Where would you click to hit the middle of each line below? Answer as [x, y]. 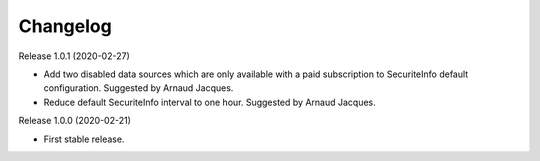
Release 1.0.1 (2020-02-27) [74, 56]
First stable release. [84, 139]
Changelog [65, 26]
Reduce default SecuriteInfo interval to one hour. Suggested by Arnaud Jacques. [209, 102]
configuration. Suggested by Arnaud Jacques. [138, 88]
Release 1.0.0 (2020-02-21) [75, 121]
